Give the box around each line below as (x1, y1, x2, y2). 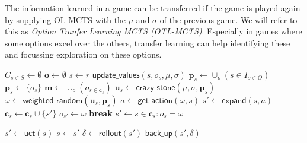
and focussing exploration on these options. (5, 48, 162, 61)
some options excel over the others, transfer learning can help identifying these (5, 36, 290, 49)
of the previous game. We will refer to (159, 13, 298, 26)
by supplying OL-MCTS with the (5, 13, 126, 26)
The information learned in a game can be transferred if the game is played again (5, 2, 300, 14)
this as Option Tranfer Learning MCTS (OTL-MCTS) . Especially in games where (5, 25, 302, 37)
